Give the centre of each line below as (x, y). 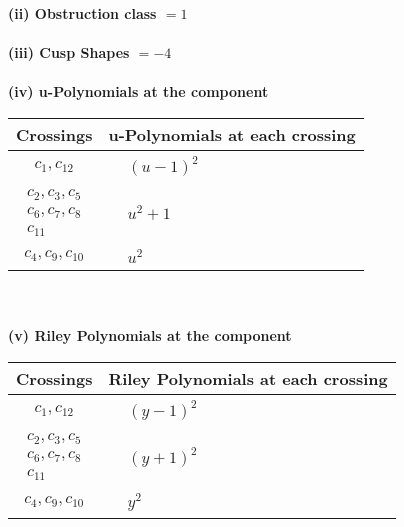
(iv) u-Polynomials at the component (138, 91)
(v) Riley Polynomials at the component (150, 335)
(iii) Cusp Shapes (69, 52)
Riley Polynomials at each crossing (248, 378)
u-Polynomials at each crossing (232, 134)
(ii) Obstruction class (82, 13)
